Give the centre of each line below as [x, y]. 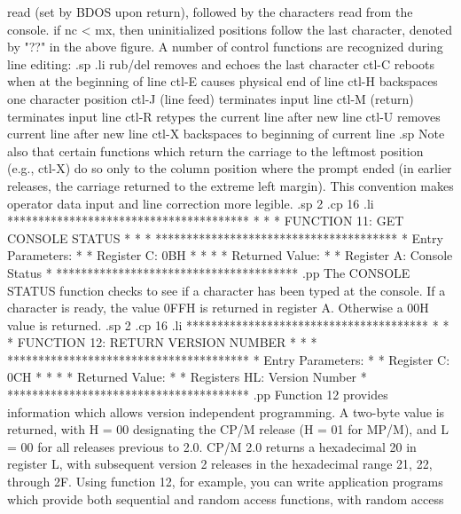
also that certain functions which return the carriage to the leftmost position [215, 150]
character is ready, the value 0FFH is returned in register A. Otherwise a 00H [218, 308]
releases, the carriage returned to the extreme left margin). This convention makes [230, 185]
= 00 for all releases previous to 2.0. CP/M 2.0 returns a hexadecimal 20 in [212, 446]
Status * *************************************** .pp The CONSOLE [209, 272]
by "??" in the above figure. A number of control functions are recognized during [225, 47]
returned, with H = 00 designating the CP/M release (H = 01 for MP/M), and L [228, 429]
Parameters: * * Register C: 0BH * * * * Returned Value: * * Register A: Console [230, 255]
